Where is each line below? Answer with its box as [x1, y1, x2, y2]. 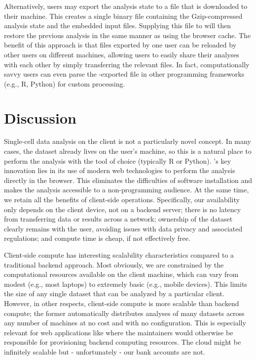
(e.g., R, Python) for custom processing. [4, 78, 125, 89]
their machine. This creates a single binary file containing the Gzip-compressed [4, 10, 243, 21]
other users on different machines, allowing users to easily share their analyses [4, 49, 239, 59]
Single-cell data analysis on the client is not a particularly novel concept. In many [4, 136, 251, 146]
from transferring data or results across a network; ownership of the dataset [4, 214, 233, 224]
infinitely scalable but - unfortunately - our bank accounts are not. [4, 346, 205, 357]
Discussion [4, 107, 76, 128]
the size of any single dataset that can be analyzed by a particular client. [4, 288, 224, 299]
